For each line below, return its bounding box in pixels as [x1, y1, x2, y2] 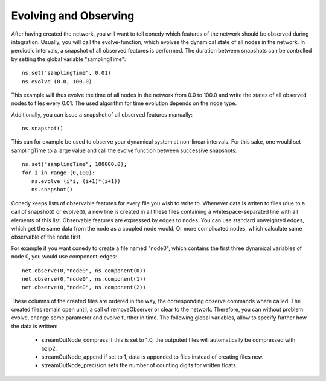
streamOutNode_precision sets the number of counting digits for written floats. [41, 362, 238, 369]
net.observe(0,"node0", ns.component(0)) [22, 267, 146, 274]
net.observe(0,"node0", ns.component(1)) [22, 275, 146, 282]
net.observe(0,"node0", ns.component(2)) [22, 284, 146, 291]
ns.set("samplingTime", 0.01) [22, 69, 112, 77]
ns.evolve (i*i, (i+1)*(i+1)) [31, 178, 121, 185]
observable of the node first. [11, 233, 83, 241]
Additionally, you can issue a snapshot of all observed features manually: [11, 110, 193, 118]
